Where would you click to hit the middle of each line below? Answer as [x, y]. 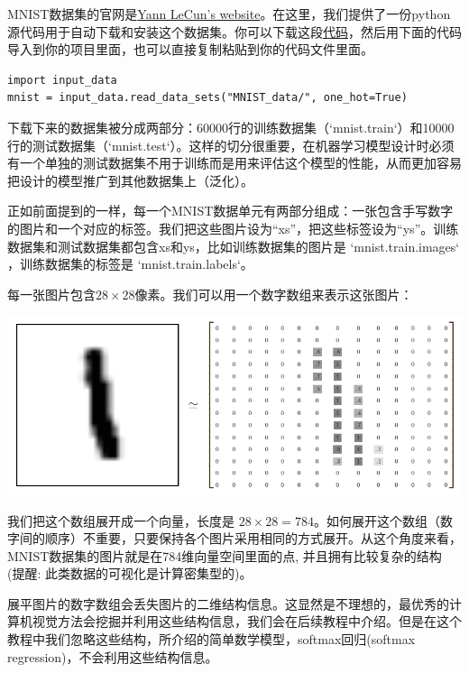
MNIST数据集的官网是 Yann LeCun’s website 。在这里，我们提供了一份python [229, 14]
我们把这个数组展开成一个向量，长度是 [121, 520]
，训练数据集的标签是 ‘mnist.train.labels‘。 [130, 264]
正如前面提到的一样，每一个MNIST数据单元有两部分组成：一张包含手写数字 [230, 211]
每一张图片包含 [51, 294]
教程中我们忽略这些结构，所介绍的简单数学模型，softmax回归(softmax [212, 639]
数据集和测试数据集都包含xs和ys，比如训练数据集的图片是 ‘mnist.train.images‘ [234, 246]
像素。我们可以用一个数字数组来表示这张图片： [274, 294]
